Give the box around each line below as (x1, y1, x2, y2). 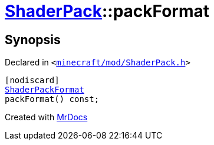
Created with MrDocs (5, 112, 88, 123)
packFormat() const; (5, 94, 100, 104)
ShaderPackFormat (5, 85, 84, 95)
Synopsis (5, 32, 61, 47)
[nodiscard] (5, 75, 60, 85)
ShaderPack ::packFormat (5, 1, 210, 21)
